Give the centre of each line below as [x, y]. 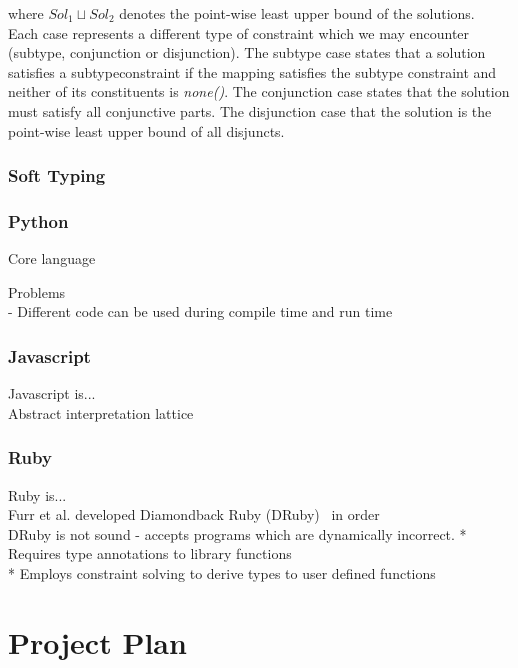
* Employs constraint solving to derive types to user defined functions [222, 573]
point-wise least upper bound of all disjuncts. [146, 130]
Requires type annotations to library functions [150, 553]
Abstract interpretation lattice [101, 412]
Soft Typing [57, 175]
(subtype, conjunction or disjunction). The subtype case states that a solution [247, 52]
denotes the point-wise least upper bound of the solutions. [297, 13]
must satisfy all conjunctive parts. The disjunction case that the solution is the [250, 110]
